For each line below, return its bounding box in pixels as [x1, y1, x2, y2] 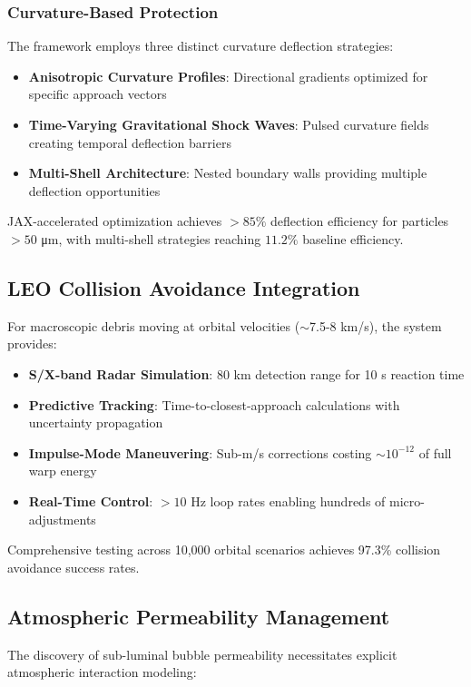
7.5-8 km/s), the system [309, 316, 442, 335]
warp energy [28, 461, 97, 480]
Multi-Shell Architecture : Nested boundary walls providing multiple [28, 163, 427, 182]
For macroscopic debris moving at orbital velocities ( [7, 316, 300, 335]
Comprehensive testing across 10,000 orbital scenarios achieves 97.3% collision [7, 540, 441, 559]
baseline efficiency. [302, 229, 404, 248]
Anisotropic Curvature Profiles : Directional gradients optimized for [28, 66, 428, 85]
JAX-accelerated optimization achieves [7, 211, 222, 231]
